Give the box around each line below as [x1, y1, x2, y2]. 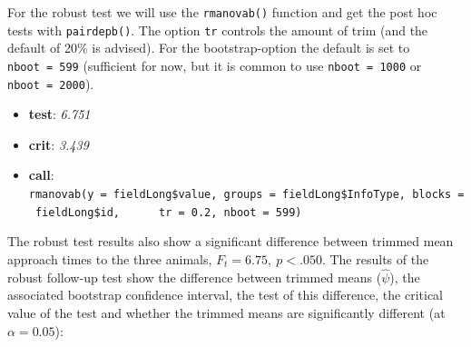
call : [28, 165, 54, 184]
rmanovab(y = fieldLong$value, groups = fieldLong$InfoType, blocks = [28, 188, 465, 201]
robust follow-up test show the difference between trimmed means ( [7, 267, 382, 286]
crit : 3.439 [28, 134, 89, 154]
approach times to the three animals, [7, 249, 212, 268]
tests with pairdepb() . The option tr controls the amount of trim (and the [7, 20, 428, 39]
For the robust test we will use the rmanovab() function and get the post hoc [7, 3, 437, 21]
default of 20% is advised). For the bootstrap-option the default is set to [7, 38, 410, 57]
